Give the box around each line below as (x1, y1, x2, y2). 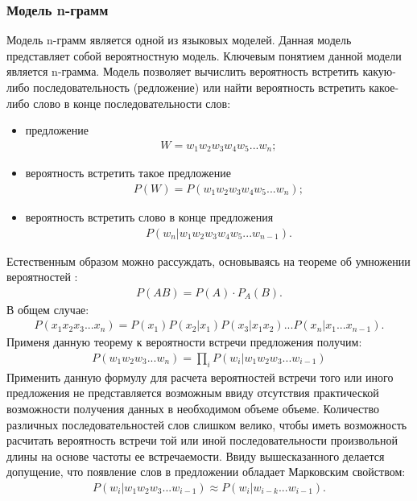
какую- (362, 63, 396, 80)
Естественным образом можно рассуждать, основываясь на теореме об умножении (6, 252, 411, 269)
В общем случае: (6, 300, 89, 317)
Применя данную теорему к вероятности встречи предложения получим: (6, 333, 362, 350)
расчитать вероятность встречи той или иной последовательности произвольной (6, 432, 398, 449)
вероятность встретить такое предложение (25, 164, 231, 181)
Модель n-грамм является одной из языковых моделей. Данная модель (6, 31, 352, 48)
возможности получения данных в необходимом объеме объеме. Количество (6, 400, 379, 416)
